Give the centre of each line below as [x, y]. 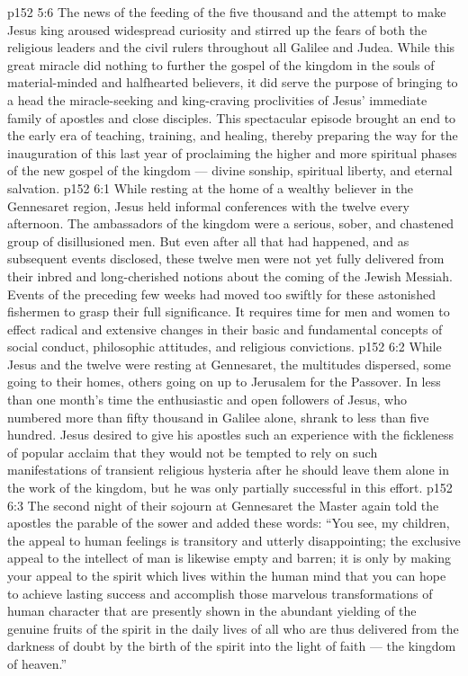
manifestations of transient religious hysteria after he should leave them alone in [229, 470]
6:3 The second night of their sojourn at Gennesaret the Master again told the [223, 505]
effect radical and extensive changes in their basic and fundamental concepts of [225, 329]
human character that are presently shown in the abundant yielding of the [212, 611]
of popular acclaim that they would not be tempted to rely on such [193, 452]
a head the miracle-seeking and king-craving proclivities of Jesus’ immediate [217, 99]
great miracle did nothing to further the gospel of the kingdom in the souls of [221, 64]
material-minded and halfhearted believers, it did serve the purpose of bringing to [233, 82]
